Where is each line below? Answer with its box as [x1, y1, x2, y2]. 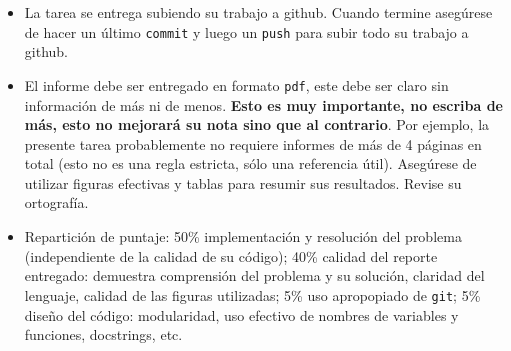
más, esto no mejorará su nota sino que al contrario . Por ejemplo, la [24, 114, 490, 135]
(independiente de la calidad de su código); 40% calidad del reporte [24, 245, 438, 266]
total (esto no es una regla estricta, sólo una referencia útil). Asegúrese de [24, 153, 477, 174]
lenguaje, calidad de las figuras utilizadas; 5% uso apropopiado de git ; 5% [24, 284, 481, 305]
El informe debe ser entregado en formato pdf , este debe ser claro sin [24, 74, 449, 95]
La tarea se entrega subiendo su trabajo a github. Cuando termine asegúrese [24, 2, 493, 22]
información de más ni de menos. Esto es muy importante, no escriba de [24, 94, 503, 115]
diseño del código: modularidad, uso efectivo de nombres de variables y [24, 304, 459, 325]
